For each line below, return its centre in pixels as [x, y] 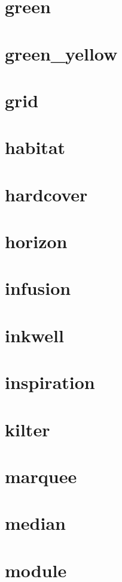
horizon [36, 241]
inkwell [34, 335]
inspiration [50, 382]
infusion [38, 288]
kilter [28, 429]
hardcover [46, 194]
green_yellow [61, 53]
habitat [35, 147]
